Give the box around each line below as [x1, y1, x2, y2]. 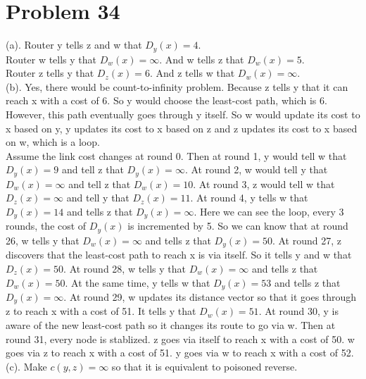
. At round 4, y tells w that [190, 190, 308, 205]
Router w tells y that [6, 51, 97, 66]
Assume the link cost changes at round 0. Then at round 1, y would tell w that [6, 148, 347, 163]
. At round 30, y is [258, 304, 339, 318]
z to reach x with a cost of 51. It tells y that [6, 304, 196, 318]
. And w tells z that [159, 51, 244, 66]
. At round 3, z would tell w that [193, 176, 335, 191]
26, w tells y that [6, 232, 80, 247]
